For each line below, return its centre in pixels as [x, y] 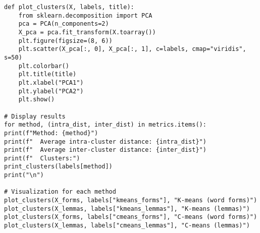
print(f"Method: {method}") [51, 133]
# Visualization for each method [60, 192]
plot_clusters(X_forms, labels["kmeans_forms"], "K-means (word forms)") [131, 200]
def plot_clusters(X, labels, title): [69, 7]
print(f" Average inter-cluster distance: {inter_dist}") [105, 150]
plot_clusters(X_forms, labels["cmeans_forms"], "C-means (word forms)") [131, 217]
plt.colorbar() [44, 66]
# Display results [35, 116]
